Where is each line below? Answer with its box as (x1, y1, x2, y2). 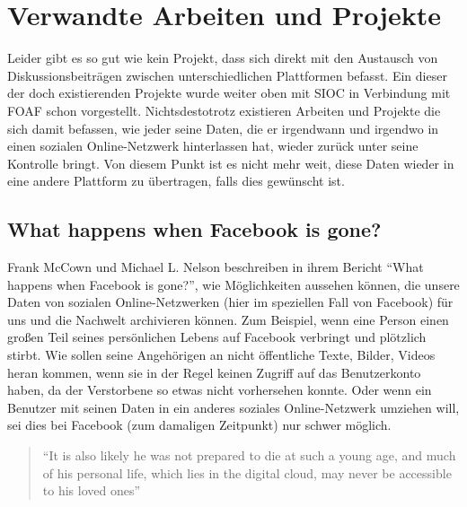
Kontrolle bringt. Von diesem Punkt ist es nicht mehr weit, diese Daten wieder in (7, 153, 454, 172)
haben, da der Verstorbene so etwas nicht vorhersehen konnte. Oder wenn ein (7, 380, 432, 399)
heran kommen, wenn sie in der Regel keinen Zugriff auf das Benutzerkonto (7, 363, 421, 381)
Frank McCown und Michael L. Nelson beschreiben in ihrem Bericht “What (7, 258, 424, 276)
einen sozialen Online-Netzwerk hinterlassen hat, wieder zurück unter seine (7, 136, 419, 155)
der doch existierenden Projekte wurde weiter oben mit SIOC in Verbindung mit (7, 83, 451, 102)
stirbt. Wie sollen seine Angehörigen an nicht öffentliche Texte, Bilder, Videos (7, 345, 436, 364)
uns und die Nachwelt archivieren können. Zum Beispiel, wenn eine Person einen (7, 310, 449, 328)
